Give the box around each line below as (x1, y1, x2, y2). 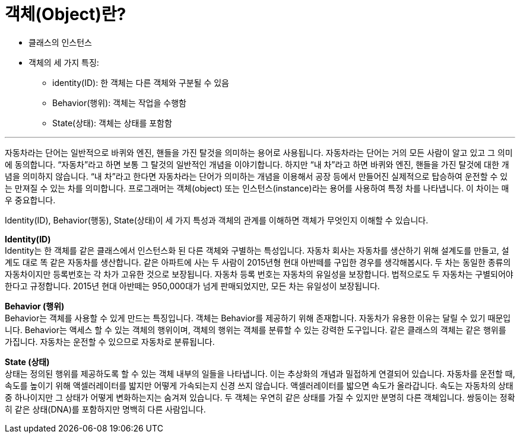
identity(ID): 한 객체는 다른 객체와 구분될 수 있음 (52, 77, 229, 88)
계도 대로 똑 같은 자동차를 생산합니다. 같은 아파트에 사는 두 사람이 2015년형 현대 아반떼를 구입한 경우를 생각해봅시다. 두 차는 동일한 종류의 (5, 257, 511, 267)
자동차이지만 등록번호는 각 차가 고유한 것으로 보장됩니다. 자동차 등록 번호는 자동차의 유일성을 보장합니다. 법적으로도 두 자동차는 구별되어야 (5, 268, 513, 279)
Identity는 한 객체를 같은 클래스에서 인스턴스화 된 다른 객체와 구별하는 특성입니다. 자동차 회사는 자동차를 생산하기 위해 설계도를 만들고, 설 (5, 245, 509, 255)
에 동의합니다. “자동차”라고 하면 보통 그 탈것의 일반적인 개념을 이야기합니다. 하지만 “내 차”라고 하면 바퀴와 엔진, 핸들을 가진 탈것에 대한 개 (5, 159, 509, 170)
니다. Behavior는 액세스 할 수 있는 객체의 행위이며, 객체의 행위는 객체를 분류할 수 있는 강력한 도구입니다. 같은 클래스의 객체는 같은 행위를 (5, 324, 506, 335)
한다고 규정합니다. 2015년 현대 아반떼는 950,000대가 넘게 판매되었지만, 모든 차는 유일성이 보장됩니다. (5, 280, 380, 291)
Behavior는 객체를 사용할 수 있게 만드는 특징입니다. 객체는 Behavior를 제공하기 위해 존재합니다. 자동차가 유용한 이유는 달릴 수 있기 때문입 (5, 312, 511, 323)
